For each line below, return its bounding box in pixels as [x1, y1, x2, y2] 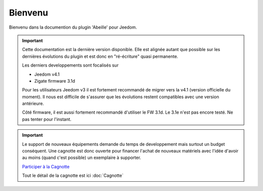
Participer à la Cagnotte [22, 163, 70, 170]
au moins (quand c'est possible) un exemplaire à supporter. [22, 155, 141, 160]
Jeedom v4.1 [34, 71, 60, 77]
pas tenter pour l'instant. [22, 116, 72, 122]
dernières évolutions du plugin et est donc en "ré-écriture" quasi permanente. [22, 53, 179, 59]
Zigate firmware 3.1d [34, 78, 75, 84]
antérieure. [22, 101, 44, 106]
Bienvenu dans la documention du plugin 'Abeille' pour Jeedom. [9, 24, 137, 30]
